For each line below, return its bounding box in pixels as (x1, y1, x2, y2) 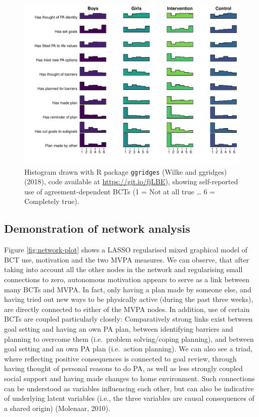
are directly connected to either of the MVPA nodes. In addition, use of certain (4, 303, 250, 314)
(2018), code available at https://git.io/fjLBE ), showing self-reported (24, 176, 238, 187)
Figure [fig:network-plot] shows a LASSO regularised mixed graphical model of (4, 244, 248, 255)
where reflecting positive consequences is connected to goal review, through (4, 353, 237, 363)
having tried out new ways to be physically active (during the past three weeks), (4, 294, 253, 304)
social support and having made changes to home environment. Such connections (4, 373, 255, 383)
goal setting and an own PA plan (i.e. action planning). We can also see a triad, (4, 343, 252, 354)
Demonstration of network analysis (4, 221, 190, 236)
